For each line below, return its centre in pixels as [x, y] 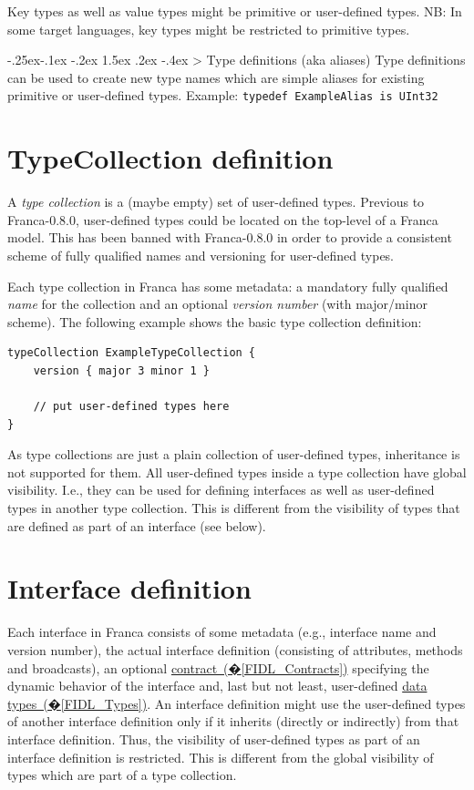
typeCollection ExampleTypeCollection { [132, 353]
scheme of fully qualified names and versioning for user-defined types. [201, 255]
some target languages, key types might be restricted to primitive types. [209, 29]
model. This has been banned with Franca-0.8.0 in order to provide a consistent [230, 237]
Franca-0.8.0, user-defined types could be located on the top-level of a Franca [223, 219]
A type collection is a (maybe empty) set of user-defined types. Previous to [216, 202]
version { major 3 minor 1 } [121, 370]
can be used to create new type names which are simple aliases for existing [216, 77]
